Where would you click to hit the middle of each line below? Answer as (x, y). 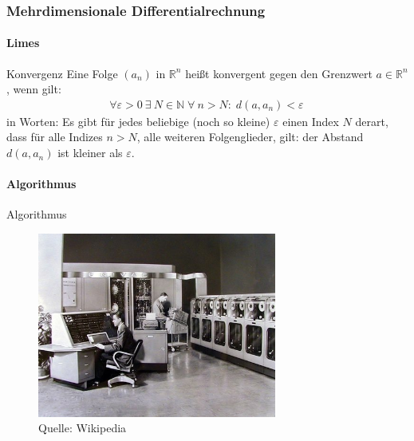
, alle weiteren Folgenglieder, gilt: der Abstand (250, 137)
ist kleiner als (90, 153)
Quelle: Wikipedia (83, 428)
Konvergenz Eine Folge (62, 73)
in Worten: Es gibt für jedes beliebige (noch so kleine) (138, 121)
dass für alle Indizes (55, 137)
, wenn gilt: (34, 89)
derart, (372, 121)
